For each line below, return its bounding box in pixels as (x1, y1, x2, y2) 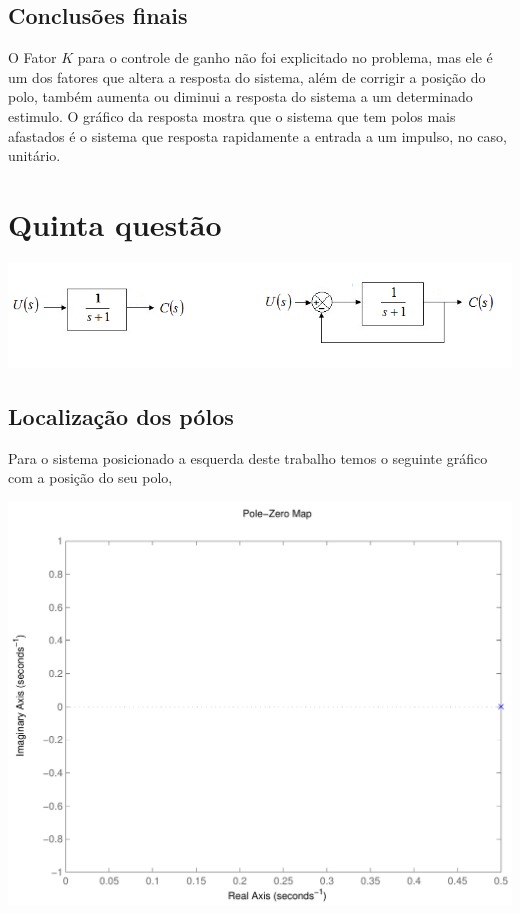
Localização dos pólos (8, 401, 234, 432)
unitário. (8, 145, 61, 166)
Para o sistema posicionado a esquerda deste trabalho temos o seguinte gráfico (8, 447, 488, 468)
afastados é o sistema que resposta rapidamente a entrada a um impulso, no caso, (8, 125, 507, 146)
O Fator (8, 47, 57, 68)
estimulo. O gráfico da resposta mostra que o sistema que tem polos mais (8, 105, 456, 126)
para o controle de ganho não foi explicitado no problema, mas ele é (77, 47, 493, 68)
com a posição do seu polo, (8, 467, 173, 488)
